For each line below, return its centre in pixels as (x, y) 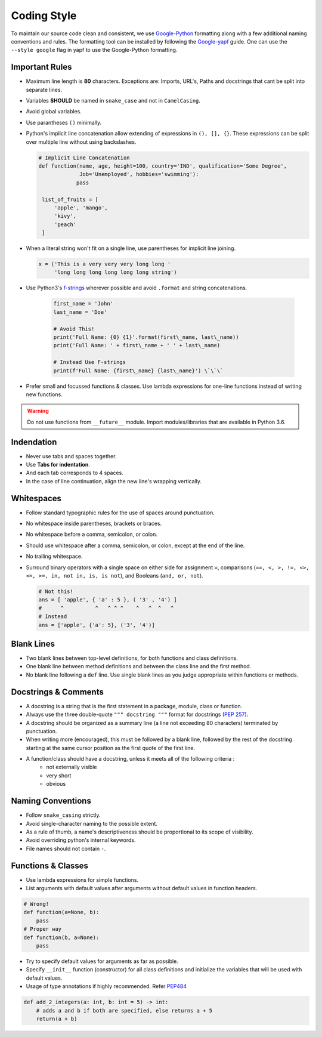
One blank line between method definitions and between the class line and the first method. (139, 666)
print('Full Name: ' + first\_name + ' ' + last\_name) (137, 345)
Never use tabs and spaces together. (71, 456)
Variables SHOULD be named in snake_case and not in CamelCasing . (113, 101)
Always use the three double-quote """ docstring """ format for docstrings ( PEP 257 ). (137, 715)
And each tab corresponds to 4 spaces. (75, 473)
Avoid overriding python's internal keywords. (81, 840)
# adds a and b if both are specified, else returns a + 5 (124, 1010)
